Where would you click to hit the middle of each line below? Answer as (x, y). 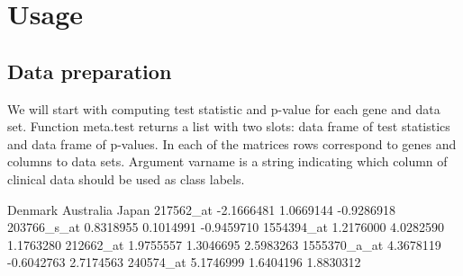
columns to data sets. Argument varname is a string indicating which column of (227, 161)
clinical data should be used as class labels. (126, 178)
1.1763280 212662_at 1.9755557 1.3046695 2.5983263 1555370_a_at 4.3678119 (224, 244)
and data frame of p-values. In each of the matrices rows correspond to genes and (232, 143)
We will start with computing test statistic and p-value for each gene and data (224, 108)
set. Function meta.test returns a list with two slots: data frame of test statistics (229, 126)
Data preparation (90, 71)
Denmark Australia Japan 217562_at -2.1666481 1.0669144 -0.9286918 (202, 209)
